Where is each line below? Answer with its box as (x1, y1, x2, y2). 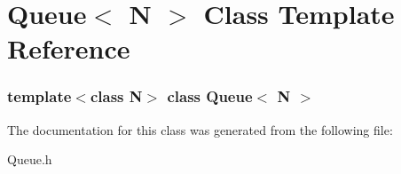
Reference (7, 30, 130, 67)
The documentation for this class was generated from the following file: (7, 120, 393, 138)
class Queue (167, 85, 253, 107)
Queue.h (7, 150, 52, 169)
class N (90, 85, 143, 107)
